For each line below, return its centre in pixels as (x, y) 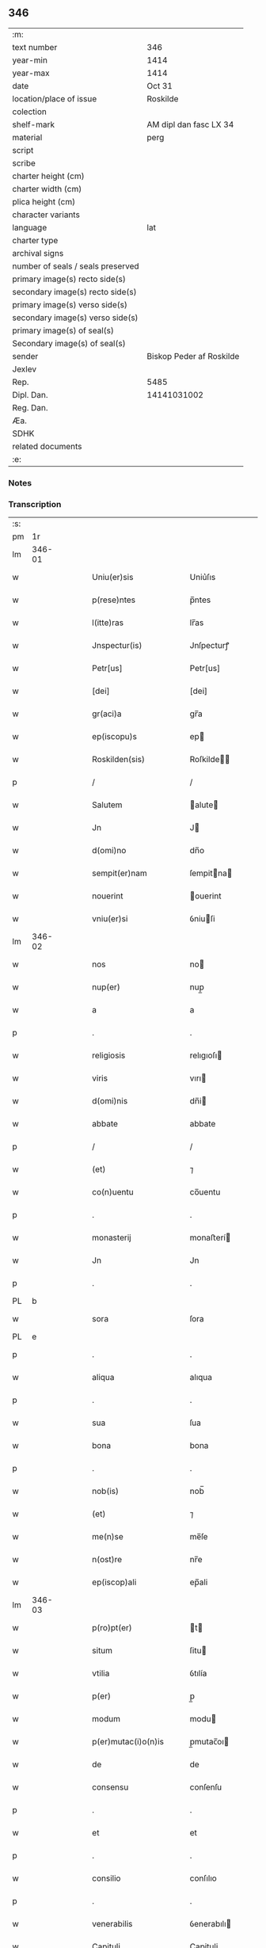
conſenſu (206, 1787)
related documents (47, 446)
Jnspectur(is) (117, 646)
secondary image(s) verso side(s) (75, 318)
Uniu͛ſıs (203, 578)
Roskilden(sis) (118, 760)
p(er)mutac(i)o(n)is (128, 1742)
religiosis (109, 1055)
